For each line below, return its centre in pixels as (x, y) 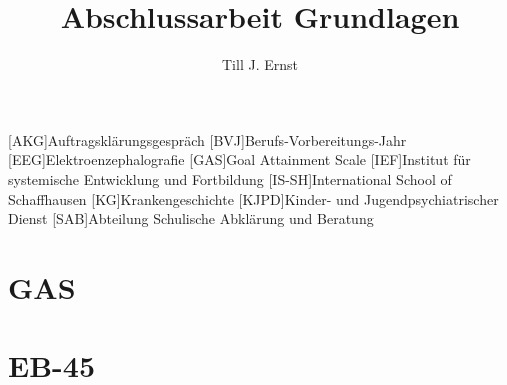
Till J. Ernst (260, 64)
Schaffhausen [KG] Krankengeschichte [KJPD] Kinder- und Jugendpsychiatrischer (253, 198)
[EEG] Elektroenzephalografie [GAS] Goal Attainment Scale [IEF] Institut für (239, 159)
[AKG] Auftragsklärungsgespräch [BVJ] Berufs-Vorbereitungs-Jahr (207, 139)
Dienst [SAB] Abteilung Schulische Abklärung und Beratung (191, 218)
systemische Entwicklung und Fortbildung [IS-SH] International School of (230, 178)
